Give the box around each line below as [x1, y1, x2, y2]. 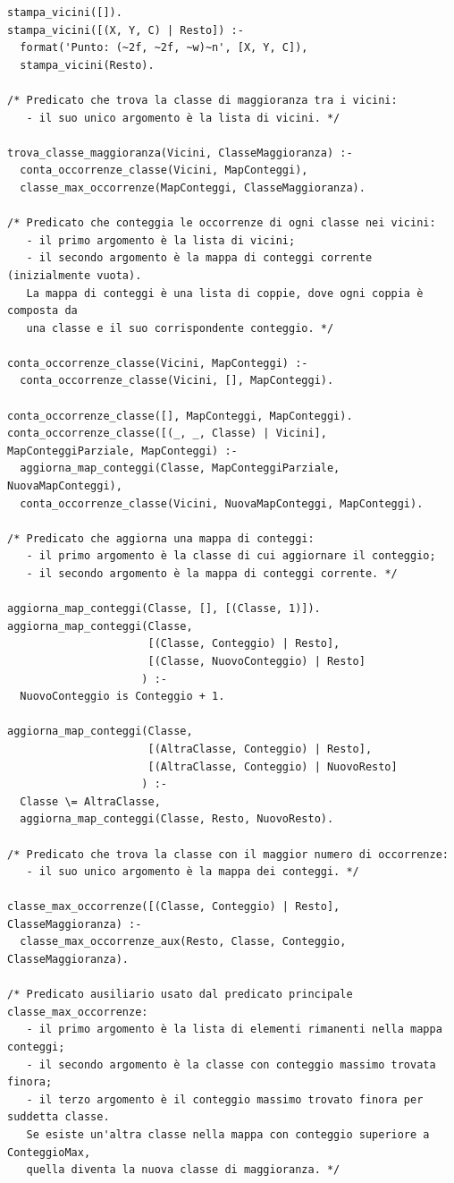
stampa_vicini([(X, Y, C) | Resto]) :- [7, 23, 244, 37]
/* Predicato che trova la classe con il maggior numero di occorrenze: [7, 847, 449, 861]
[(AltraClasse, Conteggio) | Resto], [147, 742, 373, 755]
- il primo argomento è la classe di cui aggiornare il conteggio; [26, 549, 436, 563]
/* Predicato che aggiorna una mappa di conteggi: [7, 532, 315, 545]
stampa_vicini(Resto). [20, 58, 155, 72]
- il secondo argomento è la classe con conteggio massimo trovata [26, 1058, 436, 1071]
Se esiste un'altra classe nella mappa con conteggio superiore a [26, 1128, 430, 1141]
